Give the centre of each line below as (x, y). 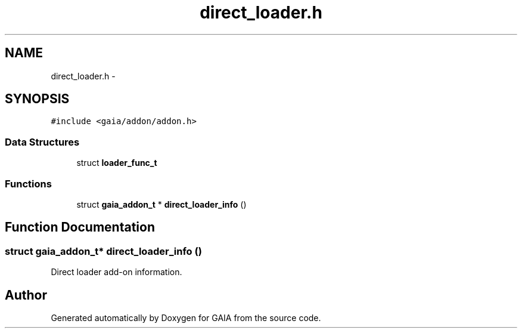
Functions (28, 184)
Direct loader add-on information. (116, 272)
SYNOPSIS (37, 99)
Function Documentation (80, 227)
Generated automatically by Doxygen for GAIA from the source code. (186, 318)
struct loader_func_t (117, 163)
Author (26, 295)
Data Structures (42, 142)
